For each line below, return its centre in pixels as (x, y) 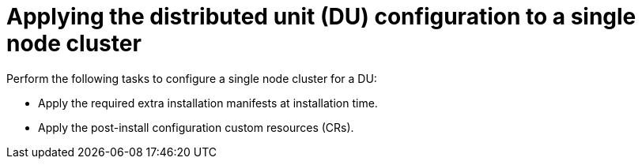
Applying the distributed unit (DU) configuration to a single (321, 17)
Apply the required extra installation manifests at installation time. (208, 103)
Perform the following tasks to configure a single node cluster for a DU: (192, 78)
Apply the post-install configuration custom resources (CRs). (196, 127)
